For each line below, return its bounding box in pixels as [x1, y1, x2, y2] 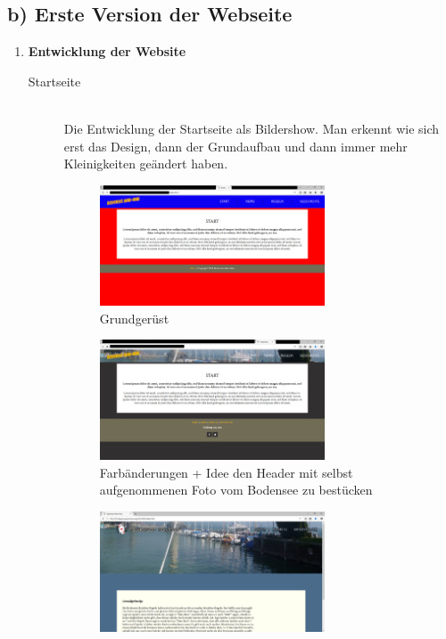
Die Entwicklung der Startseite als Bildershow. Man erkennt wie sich [63, 119, 440, 137]
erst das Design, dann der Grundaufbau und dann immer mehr [63, 136, 408, 155]
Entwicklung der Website [28, 42, 186, 61]
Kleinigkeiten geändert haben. [63, 154, 228, 173]
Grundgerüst [99, 308, 169, 327]
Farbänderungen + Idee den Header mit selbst [99, 463, 353, 481]
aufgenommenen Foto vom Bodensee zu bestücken [99, 480, 373, 499]
